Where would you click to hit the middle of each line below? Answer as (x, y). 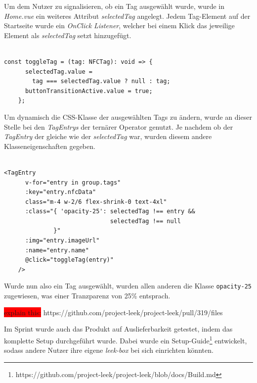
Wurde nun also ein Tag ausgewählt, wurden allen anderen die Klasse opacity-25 (128, 286)
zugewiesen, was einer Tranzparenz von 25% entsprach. (87, 296)
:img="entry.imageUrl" (62, 241)
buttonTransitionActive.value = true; (89, 91)
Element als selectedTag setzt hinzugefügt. (68, 35)
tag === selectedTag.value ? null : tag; (101, 81)
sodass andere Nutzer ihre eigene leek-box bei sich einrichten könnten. (109, 350)
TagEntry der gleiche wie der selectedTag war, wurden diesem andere (108, 136)
